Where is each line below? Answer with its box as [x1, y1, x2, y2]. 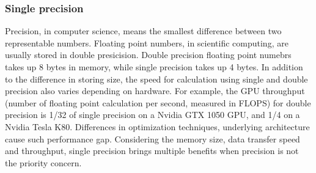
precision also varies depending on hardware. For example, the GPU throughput [5, 84, 305, 97]
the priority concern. [5, 156, 82, 169]
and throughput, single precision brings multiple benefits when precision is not [5, 144, 299, 157]
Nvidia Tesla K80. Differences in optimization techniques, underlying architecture [5, 120, 310, 133]
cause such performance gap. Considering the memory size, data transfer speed [5, 132, 300, 145]
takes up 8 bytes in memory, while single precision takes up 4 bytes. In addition [5, 61, 303, 73]
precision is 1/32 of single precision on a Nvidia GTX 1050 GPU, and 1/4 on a [5, 108, 300, 121]
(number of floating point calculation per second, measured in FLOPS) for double [5, 96, 311, 109]
